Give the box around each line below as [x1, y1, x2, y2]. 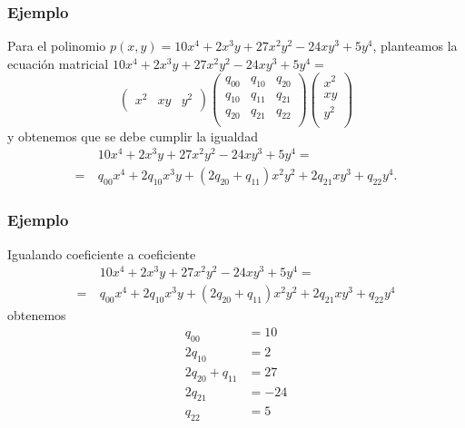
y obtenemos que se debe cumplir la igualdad [7, 126, 258, 145]
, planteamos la [372, 36, 458, 55]
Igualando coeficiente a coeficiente [7, 244, 196, 263]
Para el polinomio [7, 36, 106, 55]
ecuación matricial [7, 53, 109, 73]
